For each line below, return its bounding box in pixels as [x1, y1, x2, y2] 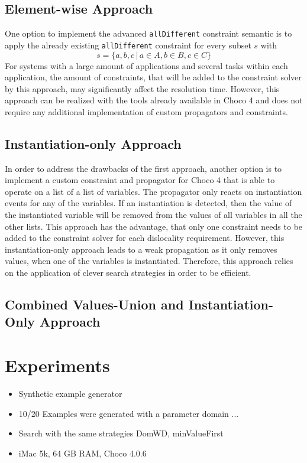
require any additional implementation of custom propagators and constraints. [5, 105, 288, 118]
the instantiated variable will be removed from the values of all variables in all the [5, 208, 302, 221]
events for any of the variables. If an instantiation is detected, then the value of [5, 197, 292, 209]
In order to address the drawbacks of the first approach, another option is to [5, 162, 282, 174]
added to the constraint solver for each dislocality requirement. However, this [5, 231, 285, 244]
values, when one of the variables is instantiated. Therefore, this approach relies [5, 255, 293, 267]
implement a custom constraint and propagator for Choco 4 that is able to [5, 174, 275, 186]
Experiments [5, 353, 110, 377]
